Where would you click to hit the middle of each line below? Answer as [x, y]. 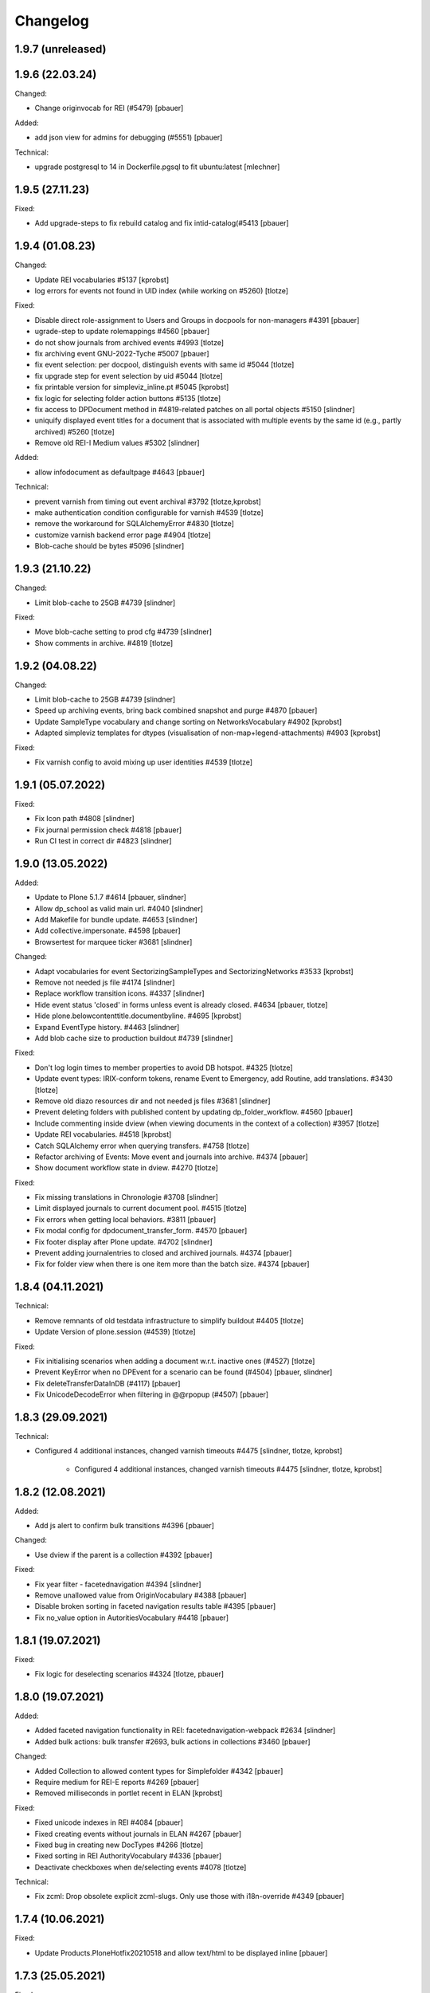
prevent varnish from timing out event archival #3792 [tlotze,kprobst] [148, 501]
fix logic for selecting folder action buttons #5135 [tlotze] [128, 398]
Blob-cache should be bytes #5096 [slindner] [109, 546]
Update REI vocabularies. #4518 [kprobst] [103, 1134]
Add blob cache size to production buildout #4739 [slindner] [134, 1038]
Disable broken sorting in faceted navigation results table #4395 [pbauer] [155, 1606]
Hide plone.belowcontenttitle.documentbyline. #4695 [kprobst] [138, 1016]
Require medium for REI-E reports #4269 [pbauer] [117, 1782]
